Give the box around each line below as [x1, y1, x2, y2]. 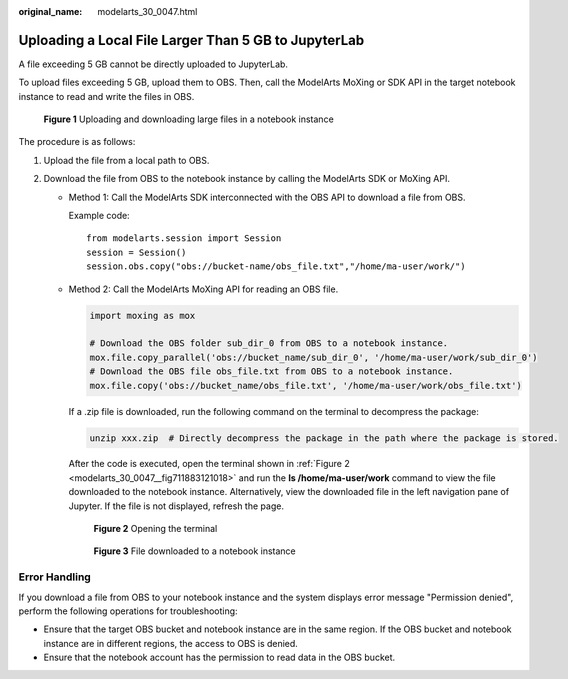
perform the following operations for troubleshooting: [18, 605, 239, 617]
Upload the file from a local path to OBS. [43, 154, 210, 166]
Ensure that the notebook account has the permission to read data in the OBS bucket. [43, 651, 396, 664]
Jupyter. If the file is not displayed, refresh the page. [68, 500, 285, 512]
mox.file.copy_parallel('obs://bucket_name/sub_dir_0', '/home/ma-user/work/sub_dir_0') [89, 351, 539, 363]
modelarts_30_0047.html [97, 6, 198, 17]
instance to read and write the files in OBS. [18, 90, 195, 102]
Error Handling [18, 570, 92, 584]
